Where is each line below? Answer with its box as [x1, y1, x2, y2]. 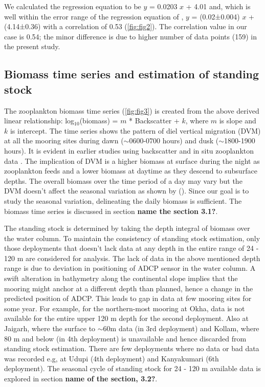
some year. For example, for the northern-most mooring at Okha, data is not [4, 303, 245, 313]
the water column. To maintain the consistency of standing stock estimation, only [4, 232, 260, 243]
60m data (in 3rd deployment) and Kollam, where [103, 323, 259, 334]
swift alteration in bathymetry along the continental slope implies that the [4, 273, 238, 284]
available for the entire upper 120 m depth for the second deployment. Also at [4, 313, 249, 324]
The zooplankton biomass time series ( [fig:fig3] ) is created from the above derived [4, 105, 259, 116]
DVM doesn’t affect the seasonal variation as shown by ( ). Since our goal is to [4, 185, 249, 196]
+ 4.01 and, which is [186, 1, 251, 11]
